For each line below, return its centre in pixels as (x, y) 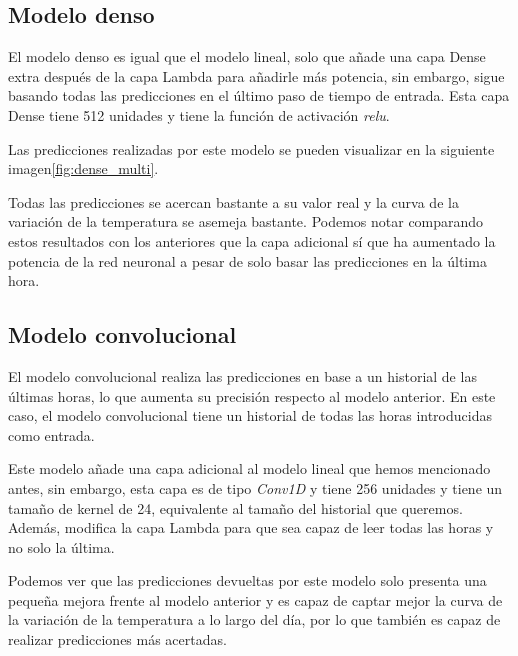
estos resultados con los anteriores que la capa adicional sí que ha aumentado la (252, 240)
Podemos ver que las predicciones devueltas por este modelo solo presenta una (247, 580)
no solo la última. (61, 546)
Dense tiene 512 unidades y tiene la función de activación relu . (199, 114)
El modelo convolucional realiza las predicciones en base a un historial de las (242, 375)
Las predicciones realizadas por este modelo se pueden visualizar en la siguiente (251, 148)
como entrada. (51, 434)
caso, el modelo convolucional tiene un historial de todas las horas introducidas (250, 415)
